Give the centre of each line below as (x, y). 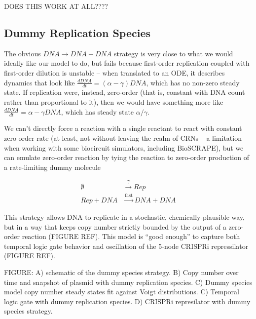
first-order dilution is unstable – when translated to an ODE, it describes (114, 72)
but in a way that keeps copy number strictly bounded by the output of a (115, 226)
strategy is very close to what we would (173, 53)
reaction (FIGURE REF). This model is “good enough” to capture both (131, 236)
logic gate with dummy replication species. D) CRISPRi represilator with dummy (127, 301)
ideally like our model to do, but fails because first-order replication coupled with (127, 63)
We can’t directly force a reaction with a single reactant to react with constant (123, 128)
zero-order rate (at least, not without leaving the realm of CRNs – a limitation (123, 138)
